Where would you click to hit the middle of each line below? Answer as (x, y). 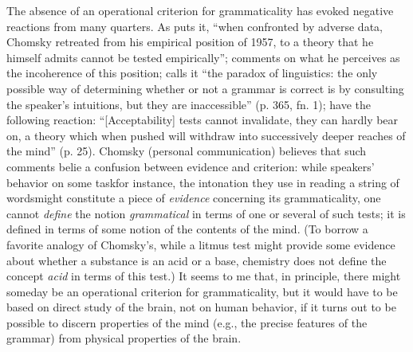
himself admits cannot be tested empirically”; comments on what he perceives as (203, 57)
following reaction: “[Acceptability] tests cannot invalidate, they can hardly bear (203, 120)
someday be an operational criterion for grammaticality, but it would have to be (202, 291)
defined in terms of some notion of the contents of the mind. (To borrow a (187, 229)
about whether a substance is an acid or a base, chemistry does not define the (197, 260)
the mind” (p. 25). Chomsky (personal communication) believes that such (187, 151)
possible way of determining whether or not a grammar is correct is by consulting (205, 88)
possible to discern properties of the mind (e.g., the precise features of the (187, 322)
